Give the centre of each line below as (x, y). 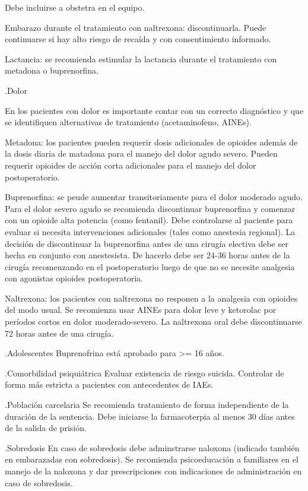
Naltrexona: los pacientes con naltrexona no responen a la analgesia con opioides (151, 298)
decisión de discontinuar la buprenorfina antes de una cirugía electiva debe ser (147, 243)
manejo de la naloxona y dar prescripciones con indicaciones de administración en (153, 471)
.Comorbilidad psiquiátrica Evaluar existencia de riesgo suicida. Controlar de (145, 373)
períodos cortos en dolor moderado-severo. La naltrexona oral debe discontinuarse (153, 321)
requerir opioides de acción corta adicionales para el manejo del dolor (131, 165)
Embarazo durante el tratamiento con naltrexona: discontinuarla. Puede (136, 27)
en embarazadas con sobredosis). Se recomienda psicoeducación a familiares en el (152, 459)
